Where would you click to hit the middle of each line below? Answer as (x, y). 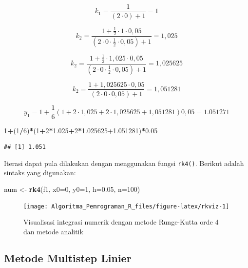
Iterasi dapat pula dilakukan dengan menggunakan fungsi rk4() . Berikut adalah (124, 163)
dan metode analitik (53, 231)
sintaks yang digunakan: (40, 173)
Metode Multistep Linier (68, 258)
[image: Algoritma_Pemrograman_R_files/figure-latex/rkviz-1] (126, 206)
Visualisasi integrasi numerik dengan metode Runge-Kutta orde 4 (121, 222)
